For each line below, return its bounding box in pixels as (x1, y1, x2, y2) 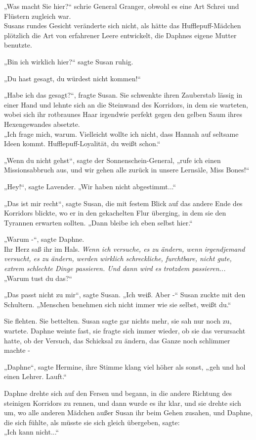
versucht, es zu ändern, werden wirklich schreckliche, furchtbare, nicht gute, (4, 253, 232, 264)
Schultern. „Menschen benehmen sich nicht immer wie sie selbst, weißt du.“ (4, 299, 231, 309)
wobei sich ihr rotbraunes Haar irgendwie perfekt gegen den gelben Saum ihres (4, 109, 242, 119)
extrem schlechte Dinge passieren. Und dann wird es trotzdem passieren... (4, 263, 226, 274)
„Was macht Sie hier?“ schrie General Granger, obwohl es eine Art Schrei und (4, 1, 239, 11)
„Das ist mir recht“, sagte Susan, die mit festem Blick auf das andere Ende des (4, 198, 243, 208)
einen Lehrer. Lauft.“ (4, 371, 67, 382)
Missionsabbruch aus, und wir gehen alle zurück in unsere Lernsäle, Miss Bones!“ (4, 165, 250, 175)
